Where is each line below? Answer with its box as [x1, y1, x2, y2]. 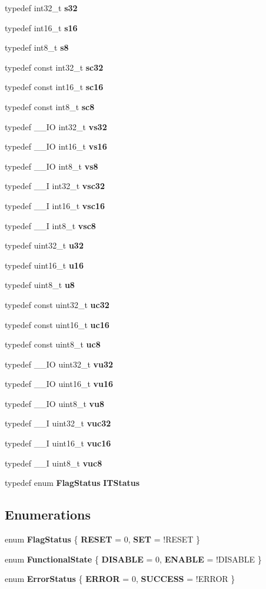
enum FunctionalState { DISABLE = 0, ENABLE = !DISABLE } [5, 552, 262, 565]
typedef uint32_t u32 [5, 239, 84, 252]
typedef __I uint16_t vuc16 [5, 437, 111, 449]
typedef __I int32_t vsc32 [5, 180, 105, 192]
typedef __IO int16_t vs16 [5, 140, 107, 153]
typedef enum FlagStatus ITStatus [5, 477, 140, 489]
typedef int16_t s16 [5, 21, 78, 34]
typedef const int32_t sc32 [5, 61, 104, 73]
